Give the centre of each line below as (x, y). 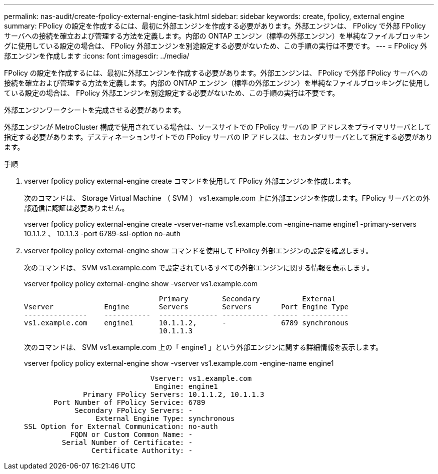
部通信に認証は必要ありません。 (76, 208)
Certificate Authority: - (142, 450)
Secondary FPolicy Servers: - (134, 410)
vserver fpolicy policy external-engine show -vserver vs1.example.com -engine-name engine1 (179, 363)
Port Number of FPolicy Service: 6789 (129, 402)
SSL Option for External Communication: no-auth (121, 426)
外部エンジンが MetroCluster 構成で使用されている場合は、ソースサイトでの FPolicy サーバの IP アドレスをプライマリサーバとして (218, 127)
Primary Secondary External (247, 299)
